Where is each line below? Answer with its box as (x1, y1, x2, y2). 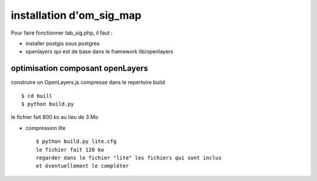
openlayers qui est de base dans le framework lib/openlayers (25, 48, 173, 55)
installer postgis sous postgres (25, 40, 100, 47)
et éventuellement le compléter (36, 163, 129, 169)
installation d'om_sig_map (11, 9, 142, 22)
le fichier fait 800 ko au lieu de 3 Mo (11, 114, 99, 121)
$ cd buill (21, 93, 53, 99)
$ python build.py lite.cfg (36, 138, 117, 145)
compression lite (25, 124, 66, 131)
